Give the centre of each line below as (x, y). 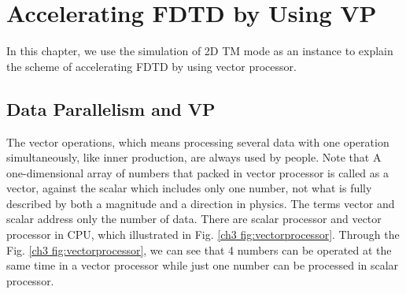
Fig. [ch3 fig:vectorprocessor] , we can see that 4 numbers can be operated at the (199, 249)
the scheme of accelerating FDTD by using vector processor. (151, 66)
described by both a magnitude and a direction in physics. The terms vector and (201, 203)
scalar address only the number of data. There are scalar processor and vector (194, 219)
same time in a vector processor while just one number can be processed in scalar (203, 265)
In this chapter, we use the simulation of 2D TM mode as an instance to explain (200, 51)
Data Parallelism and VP (111, 108)
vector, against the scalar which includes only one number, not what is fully (189, 188)
